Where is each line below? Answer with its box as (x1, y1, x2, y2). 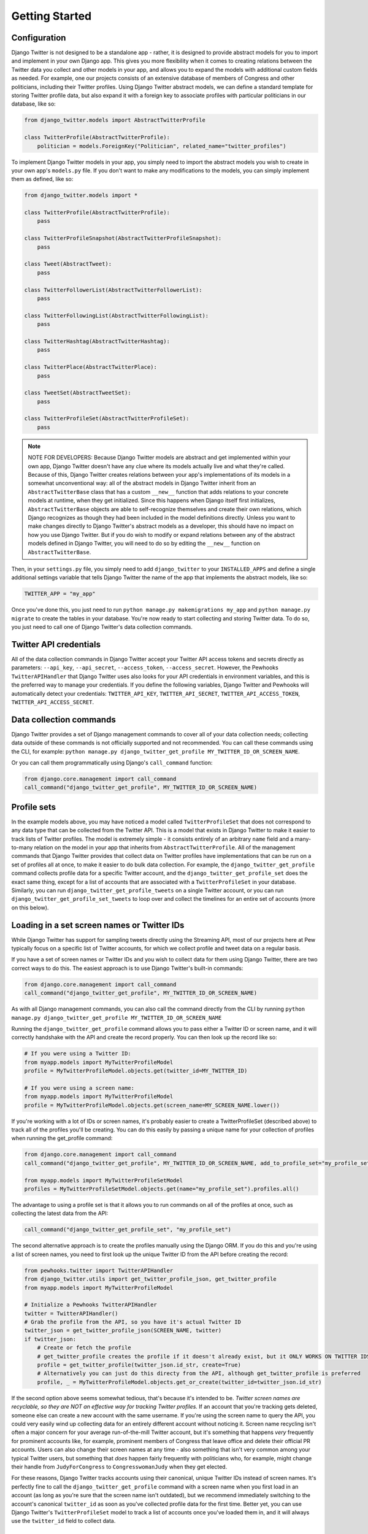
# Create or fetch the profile (37, 1344, 131, 1351)
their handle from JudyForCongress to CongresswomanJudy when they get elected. (11, 1463, 228, 1470)
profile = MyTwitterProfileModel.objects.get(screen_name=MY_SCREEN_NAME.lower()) (24, 1101, 280, 1109)
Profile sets (11, 801, 56, 812)
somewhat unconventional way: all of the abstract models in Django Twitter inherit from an (28, 479, 257, 487)
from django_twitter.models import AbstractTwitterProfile (24, 117, 205, 124)
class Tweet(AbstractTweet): (24, 261, 112, 268)
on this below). (11, 904, 49, 911)
